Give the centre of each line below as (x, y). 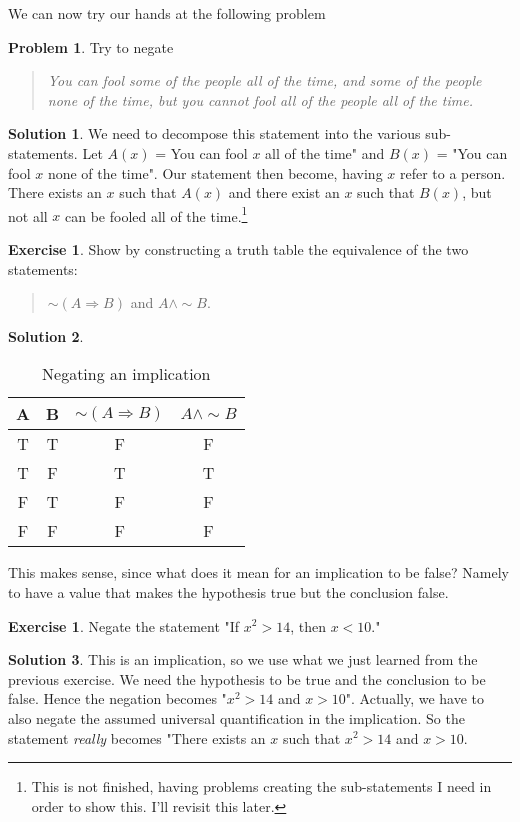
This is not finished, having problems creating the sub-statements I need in (261, 786)
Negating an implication (126, 374)
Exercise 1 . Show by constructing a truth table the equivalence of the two (238, 249)
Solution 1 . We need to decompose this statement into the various (214, 133)
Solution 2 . (46, 335)
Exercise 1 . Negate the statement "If (124, 625)
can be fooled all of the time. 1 (156, 214)
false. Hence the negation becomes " (117, 698)
